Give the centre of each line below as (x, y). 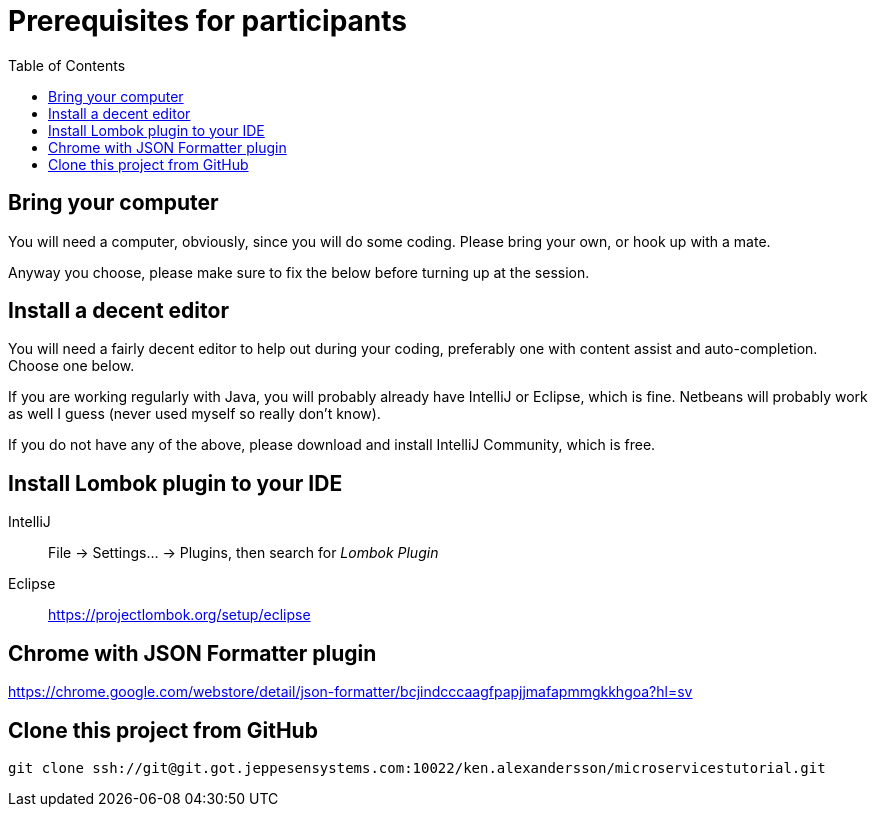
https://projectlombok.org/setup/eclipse (179, 615)
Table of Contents (67, 65)
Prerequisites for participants (207, 21)
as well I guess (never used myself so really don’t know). (194, 414)
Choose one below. (71, 366)
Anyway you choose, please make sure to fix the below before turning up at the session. (299, 272)
